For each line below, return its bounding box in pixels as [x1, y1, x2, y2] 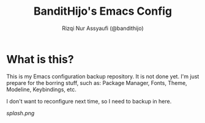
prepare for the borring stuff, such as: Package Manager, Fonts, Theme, [6, 79, 188, 86]
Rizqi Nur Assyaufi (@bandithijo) [62, 24, 144, 32]
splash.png [6, 109, 35, 117]
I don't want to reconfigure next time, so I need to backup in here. [6, 97, 172, 105]
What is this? [6, 52, 75, 66]
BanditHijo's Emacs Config [33, 4, 173, 18]
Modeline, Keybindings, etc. [6, 86, 76, 93]
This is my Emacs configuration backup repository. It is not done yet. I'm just [6, 72, 199, 80]
